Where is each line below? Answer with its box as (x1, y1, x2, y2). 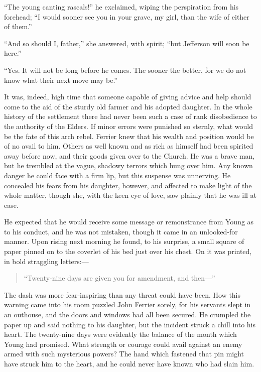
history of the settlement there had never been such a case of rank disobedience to (4, 111, 257, 121)
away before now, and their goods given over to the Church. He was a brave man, (4, 150, 255, 161)
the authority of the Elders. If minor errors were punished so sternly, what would (4, 120, 253, 131)
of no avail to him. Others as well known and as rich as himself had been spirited (4, 141, 253, 151)
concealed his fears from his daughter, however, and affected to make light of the (4, 180, 252, 190)
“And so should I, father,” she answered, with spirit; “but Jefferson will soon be (4, 38, 249, 48)
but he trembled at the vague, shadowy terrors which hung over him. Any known (4, 160, 253, 171)
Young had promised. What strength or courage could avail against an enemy (4, 338, 242, 349)
